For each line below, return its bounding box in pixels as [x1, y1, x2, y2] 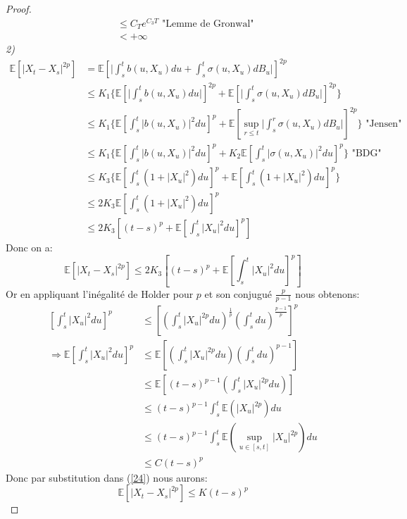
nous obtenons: [295, 286, 360, 301]
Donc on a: [6, 240, 53, 254]
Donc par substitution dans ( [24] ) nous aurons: [6, 470, 208, 484]
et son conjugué [204, 286, 272, 301]
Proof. [6, 1, 32, 15]
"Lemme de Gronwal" [161, 18, 254, 29]
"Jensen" [365, 119, 402, 130]
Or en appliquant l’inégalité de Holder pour [6, 286, 194, 301]
